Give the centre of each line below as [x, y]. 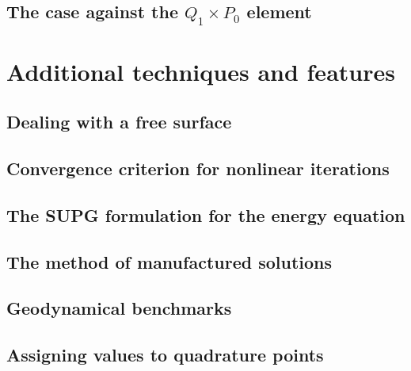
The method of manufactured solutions [169, 261]
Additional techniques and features [201, 71]
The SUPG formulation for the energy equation [206, 214]
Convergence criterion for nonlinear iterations [198, 168]
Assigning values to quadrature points [165, 355]
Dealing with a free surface [119, 122]
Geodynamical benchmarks [119, 308]
